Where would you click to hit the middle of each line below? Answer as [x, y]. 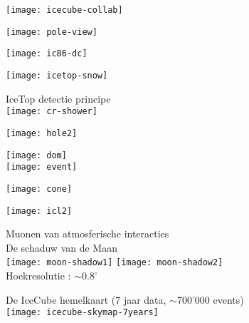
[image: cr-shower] [52, 112]
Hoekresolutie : [38, 275]
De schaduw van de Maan [62, 247]
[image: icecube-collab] [64, 10]
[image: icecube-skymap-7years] [82, 313]
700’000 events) [210, 299]
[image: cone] [39, 189]
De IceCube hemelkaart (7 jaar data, [86, 299]
